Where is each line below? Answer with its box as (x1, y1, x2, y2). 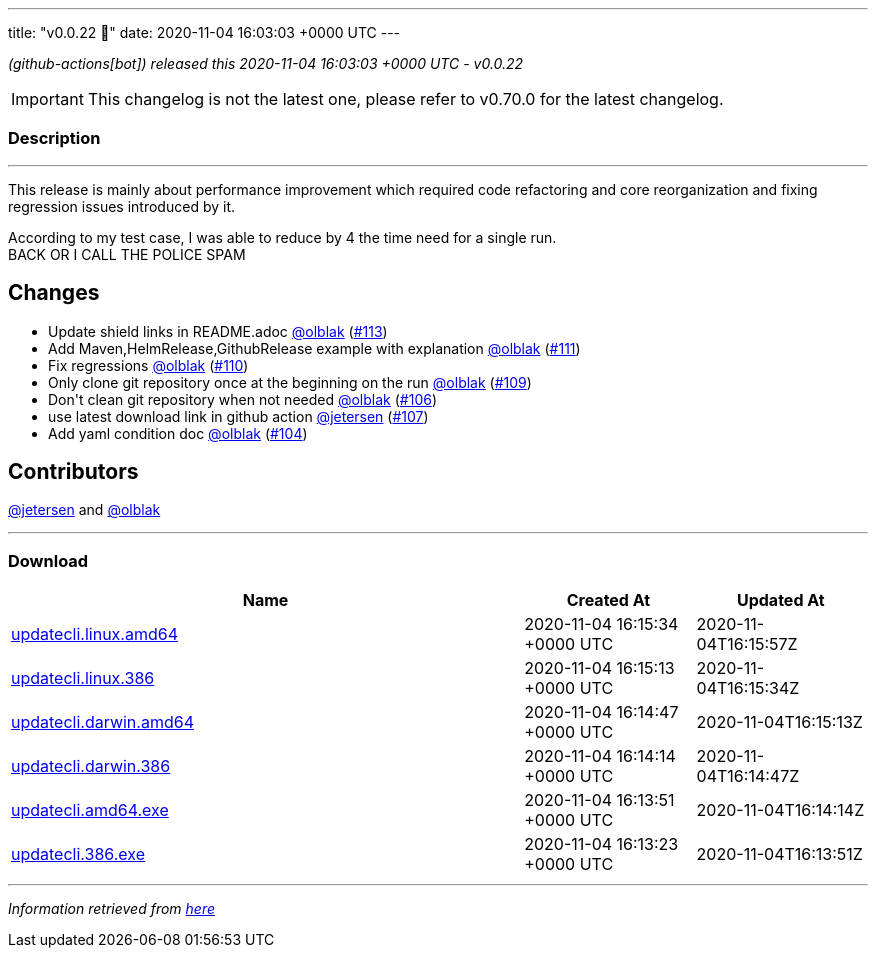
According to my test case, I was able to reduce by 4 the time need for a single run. (8, 228, 557, 246)
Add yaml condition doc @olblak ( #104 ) (48, 424, 308, 442)
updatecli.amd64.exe (11, 800, 169, 821)
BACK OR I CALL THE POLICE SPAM (8, 245, 246, 263)
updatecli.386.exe (11, 844, 145, 865)
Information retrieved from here (8, 900, 216, 918)
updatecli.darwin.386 (11, 756, 171, 777)
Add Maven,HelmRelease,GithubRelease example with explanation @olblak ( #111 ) (48, 339, 581, 357)
